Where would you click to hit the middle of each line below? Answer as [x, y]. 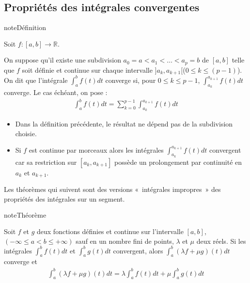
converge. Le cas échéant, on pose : [56, 92]
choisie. [26, 133]
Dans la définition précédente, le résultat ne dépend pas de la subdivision [124, 124]
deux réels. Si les [221, 241]
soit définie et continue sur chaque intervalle [87, 70]
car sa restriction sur [46, 162]
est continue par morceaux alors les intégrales [96, 149]
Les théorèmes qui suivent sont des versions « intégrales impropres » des [112, 189]
